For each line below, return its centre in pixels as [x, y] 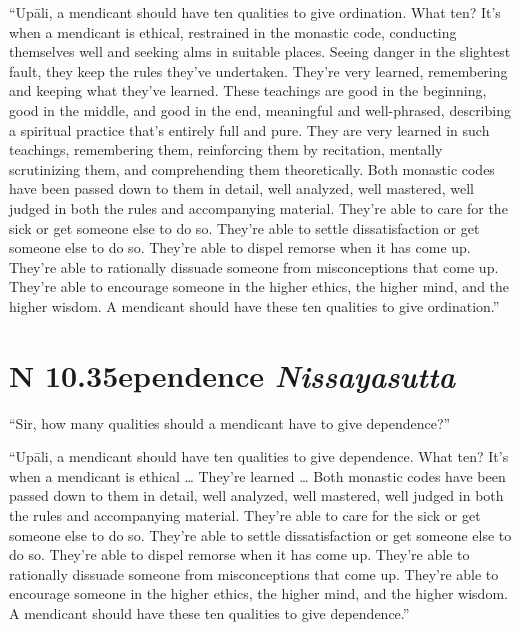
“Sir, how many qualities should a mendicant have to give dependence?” [230, 422]
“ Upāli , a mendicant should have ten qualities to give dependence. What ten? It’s [259, 456]
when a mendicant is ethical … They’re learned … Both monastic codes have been [257, 475]
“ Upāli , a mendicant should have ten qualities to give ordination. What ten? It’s [255, 12]
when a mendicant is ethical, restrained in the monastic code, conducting [233, 31]
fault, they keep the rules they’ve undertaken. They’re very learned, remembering [258, 70]
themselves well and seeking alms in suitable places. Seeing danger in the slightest [260, 51]
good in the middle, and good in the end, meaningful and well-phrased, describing [260, 109]
